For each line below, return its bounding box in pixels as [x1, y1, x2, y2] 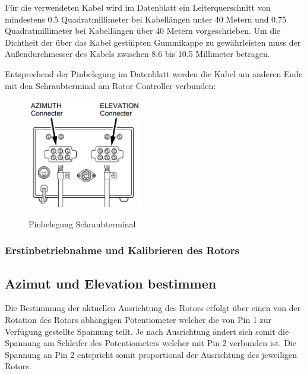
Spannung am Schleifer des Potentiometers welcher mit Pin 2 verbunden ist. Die [5, 337, 296, 349]
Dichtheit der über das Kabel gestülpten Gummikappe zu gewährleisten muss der [5, 36, 301, 48]
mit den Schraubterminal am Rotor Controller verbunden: [5, 79, 216, 91]
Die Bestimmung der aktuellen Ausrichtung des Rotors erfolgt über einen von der [5, 302, 301, 314]
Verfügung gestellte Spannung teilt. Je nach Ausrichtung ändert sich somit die [5, 325, 289, 337]
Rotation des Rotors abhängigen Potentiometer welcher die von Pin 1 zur [5, 313, 272, 325]
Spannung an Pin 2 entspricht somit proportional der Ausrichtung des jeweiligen [5, 348, 297, 360]
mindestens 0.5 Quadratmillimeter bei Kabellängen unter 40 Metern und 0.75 [5, 12, 287, 25]
